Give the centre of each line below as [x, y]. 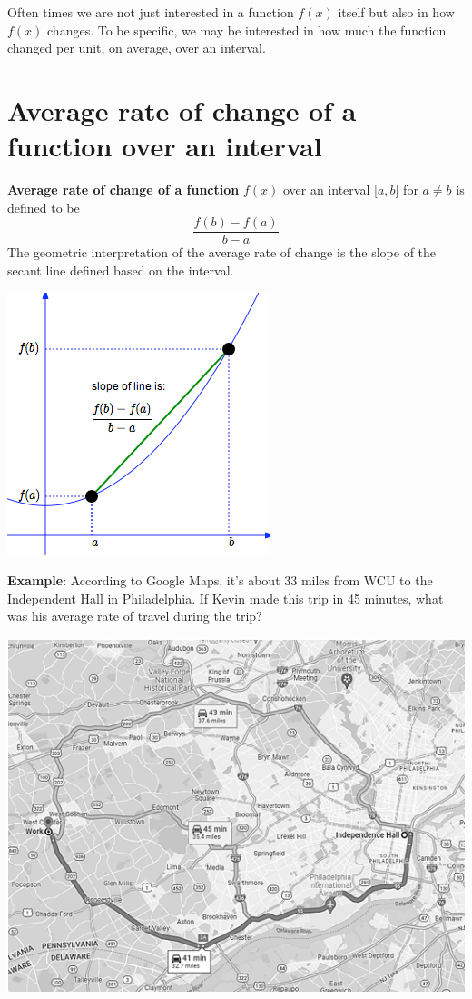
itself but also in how [396, 12]
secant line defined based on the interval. [121, 270]
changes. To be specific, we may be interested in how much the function [247, 30]
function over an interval [165, 146]
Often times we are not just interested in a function [151, 12]
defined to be [44, 207]
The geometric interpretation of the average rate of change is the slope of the [222, 252]
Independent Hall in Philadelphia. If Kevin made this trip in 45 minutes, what [226, 598]
